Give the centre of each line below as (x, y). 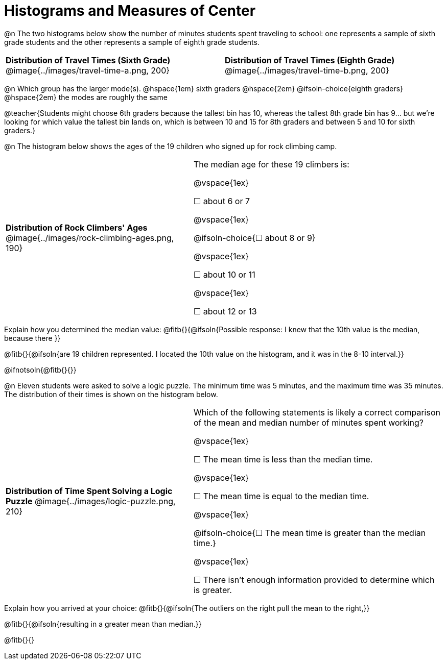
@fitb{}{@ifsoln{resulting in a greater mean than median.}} (103, 624)
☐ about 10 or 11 (224, 274)
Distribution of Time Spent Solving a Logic (89, 491)
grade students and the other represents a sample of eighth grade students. (132, 42)
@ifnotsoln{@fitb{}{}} (40, 370)
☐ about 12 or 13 (225, 311)
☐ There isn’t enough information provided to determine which (314, 580)
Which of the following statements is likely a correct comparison (317, 412)
